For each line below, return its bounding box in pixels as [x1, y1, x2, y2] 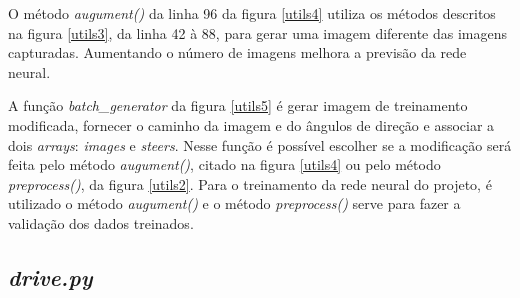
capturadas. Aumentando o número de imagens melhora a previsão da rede [8, 42, 467, 63]
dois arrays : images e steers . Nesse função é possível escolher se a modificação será [8, 134, 512, 155]
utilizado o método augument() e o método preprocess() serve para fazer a [8, 193, 461, 214]
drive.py [8, 261, 93, 292]
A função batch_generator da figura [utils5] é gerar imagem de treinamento [8, 95, 468, 116]
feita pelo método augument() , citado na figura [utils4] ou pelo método [8, 154, 441, 175]
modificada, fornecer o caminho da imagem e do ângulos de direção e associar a [8, 114, 495, 135]
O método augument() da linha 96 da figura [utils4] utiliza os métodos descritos [8, 3, 496, 23]
